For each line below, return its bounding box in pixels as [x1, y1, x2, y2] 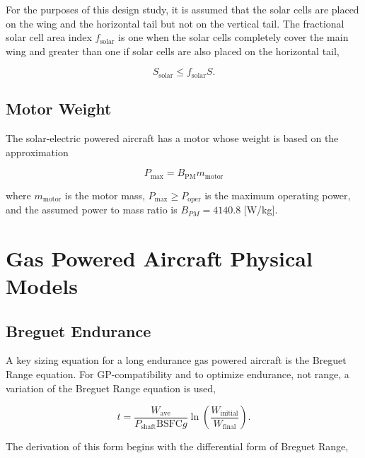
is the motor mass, [64, 187, 145, 202]
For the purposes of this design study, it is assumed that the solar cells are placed [6, 2, 359, 16]
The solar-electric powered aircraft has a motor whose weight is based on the [6, 131, 339, 146]
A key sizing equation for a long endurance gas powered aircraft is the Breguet [6, 353, 347, 368]
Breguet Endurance [6, 319, 151, 341]
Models [6, 271, 78, 300]
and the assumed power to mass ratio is [6, 202, 178, 217]
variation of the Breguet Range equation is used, [6, 380, 216, 395]
